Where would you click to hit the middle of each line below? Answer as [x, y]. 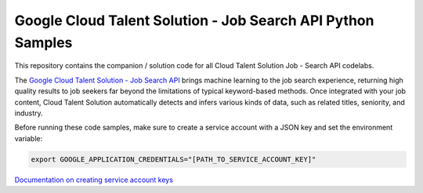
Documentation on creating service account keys [94, 180]
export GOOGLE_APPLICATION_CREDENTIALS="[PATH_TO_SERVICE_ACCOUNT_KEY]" [174, 159]
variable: [29, 138]
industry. [29, 113]
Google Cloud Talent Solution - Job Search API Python [194, 20]
